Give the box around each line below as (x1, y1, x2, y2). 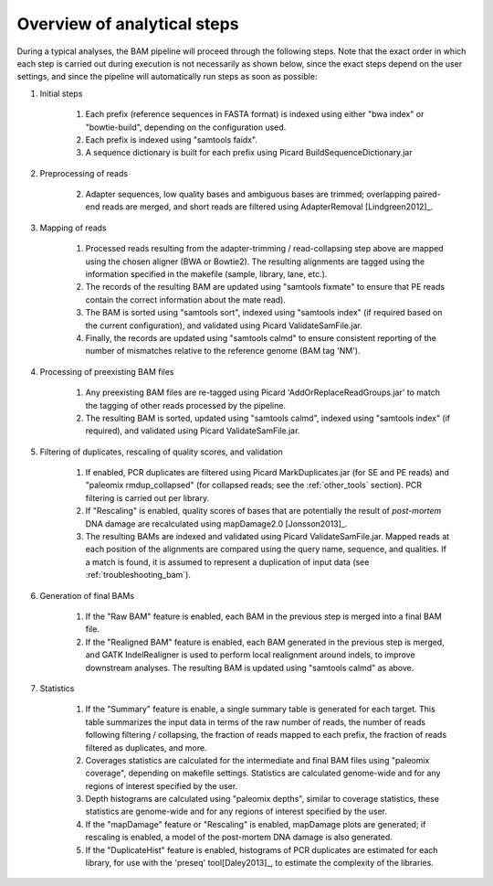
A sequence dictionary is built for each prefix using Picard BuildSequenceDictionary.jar (85, 147, 413, 158)
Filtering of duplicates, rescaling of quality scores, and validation (39, 446, 283, 457)
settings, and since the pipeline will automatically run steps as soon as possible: (16, 71, 318, 82)
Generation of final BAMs (39, 590, 135, 601)
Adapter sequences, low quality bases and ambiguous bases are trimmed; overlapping (85, 188, 412, 200)
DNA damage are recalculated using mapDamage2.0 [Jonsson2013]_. (85, 518, 348, 529)
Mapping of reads (39, 222, 107, 233)
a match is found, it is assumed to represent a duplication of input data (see (85, 556, 370, 567)
